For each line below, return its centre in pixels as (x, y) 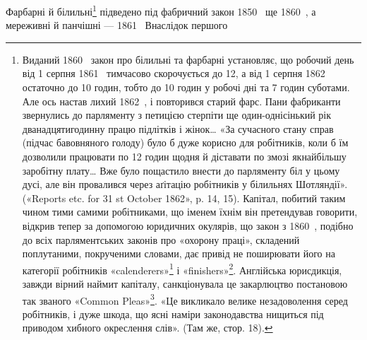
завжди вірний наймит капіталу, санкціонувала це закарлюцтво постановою (185, 283)
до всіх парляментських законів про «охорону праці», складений (161, 239)
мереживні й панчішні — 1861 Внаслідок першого (117, 25)
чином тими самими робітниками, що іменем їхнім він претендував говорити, (190, 212)
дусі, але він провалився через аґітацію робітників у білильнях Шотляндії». (185, 184)
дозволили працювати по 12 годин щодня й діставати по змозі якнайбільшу (184, 156)
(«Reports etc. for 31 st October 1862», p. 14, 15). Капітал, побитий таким (184, 198)
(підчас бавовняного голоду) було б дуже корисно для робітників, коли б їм (185, 142)
